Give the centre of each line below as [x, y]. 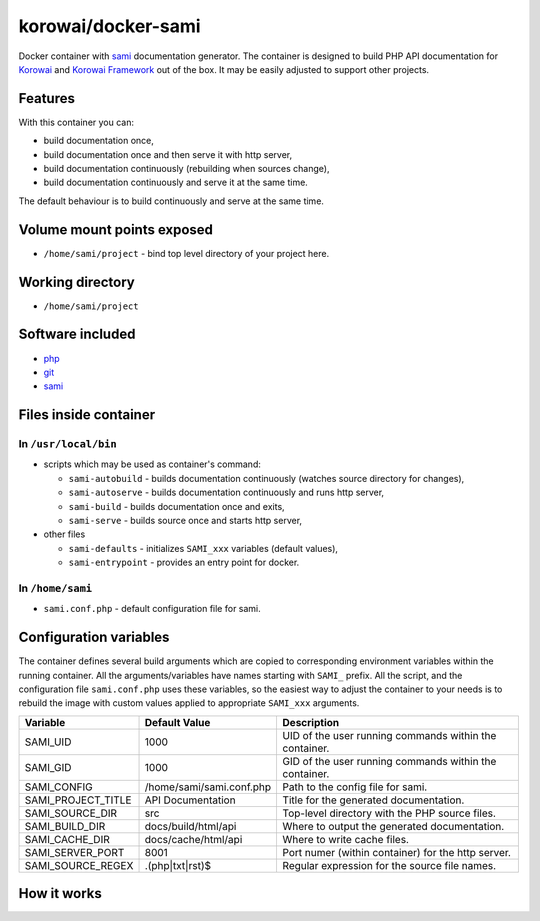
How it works [60, 893]
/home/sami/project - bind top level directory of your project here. [186, 253]
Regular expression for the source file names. [389, 865]
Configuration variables [94, 637]
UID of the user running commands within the [389, 735]
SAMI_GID [48, 767]
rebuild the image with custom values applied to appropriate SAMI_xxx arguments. [189, 703]
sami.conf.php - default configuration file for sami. [152, 609]
